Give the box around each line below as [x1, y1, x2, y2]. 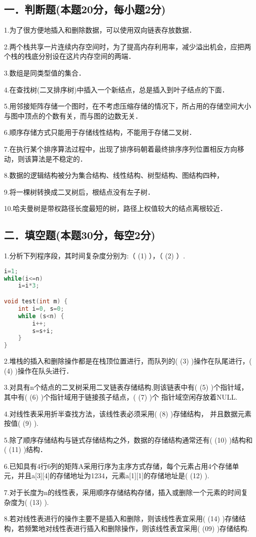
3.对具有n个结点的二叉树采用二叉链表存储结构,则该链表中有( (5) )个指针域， [4, 382, 248, 392]
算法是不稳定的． [31, 153, 87, 164]
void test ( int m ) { [4, 298, 68, 305]
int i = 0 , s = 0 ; [18, 305, 64, 312]
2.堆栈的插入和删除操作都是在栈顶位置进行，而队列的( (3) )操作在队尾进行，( [4, 356, 252, 366]
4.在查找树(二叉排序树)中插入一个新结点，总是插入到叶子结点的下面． [4, 84, 229, 94]
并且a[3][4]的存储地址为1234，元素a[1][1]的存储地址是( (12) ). [17, 470, 210, 481]
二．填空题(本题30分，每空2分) [4, 227, 155, 243]
